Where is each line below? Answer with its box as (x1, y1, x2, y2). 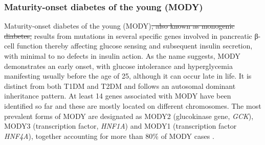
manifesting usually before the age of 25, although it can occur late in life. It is (4, 70, 252, 81)
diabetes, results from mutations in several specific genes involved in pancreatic (4, 30, 252, 41)
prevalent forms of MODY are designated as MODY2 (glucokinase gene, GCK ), (4, 110, 254, 121)
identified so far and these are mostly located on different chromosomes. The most (4, 100, 261, 111)
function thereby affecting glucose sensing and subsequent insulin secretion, (16, 40, 253, 51)
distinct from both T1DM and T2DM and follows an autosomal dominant (4, 80, 236, 91)
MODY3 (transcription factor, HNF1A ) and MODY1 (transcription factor (4, 120, 237, 131)
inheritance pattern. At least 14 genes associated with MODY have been (4, 90, 231, 101)
